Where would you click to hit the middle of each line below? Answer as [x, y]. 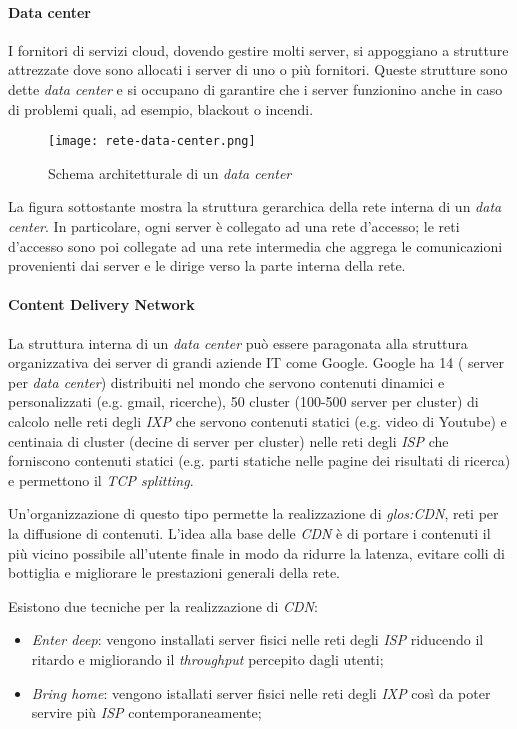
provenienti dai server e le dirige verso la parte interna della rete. [207, 265]
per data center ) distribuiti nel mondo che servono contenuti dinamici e [226, 381]
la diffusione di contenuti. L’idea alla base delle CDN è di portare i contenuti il [249, 532]
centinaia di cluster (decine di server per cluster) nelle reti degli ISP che [228, 440]
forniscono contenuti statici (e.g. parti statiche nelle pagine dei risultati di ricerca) [259, 460]
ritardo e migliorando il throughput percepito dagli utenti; [207, 658]
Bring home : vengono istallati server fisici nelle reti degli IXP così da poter [261, 692]
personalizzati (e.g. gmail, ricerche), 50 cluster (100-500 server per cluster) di [243, 401]
